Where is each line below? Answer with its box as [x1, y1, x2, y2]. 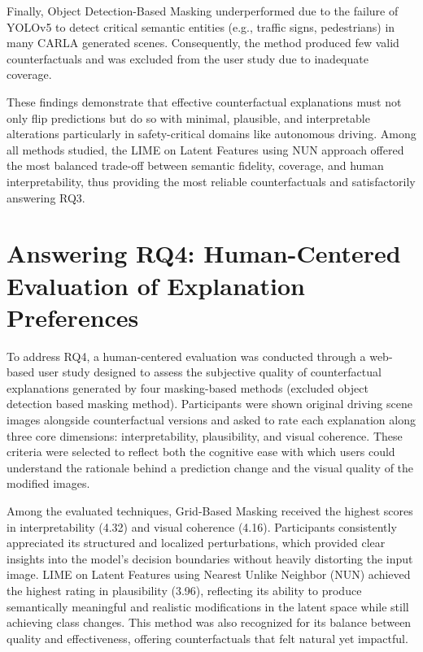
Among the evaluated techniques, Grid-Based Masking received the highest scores [7, 502, 413, 519]
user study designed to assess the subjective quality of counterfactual [37, 363, 382, 380]
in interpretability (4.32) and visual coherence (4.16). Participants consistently [7, 518, 397, 535]
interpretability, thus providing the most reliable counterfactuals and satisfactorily [7, 172, 416, 189]
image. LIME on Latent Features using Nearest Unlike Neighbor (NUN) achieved [7, 566, 411, 583]
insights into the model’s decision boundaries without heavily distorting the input [7, 550, 413, 567]
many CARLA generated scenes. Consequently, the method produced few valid [7, 34, 399, 51]
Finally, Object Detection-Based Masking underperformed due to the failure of [7, 2, 399, 19]
